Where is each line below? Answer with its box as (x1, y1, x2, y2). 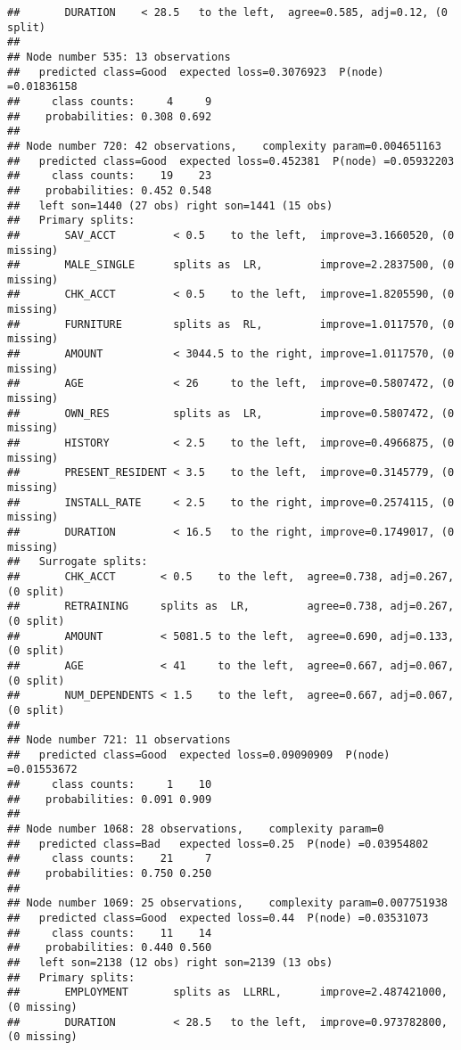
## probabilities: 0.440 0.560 (7, 941, 212, 955)
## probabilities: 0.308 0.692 (7, 110, 212, 123)
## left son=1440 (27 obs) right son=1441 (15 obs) (7, 199, 333, 212)
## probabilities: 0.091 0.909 (7, 792, 212, 806)
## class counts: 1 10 (7, 778, 212, 792)
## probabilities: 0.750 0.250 (7, 867, 212, 881)
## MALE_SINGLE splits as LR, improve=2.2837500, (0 (7, 258, 455, 272)
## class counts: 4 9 (7, 94, 212, 108)
